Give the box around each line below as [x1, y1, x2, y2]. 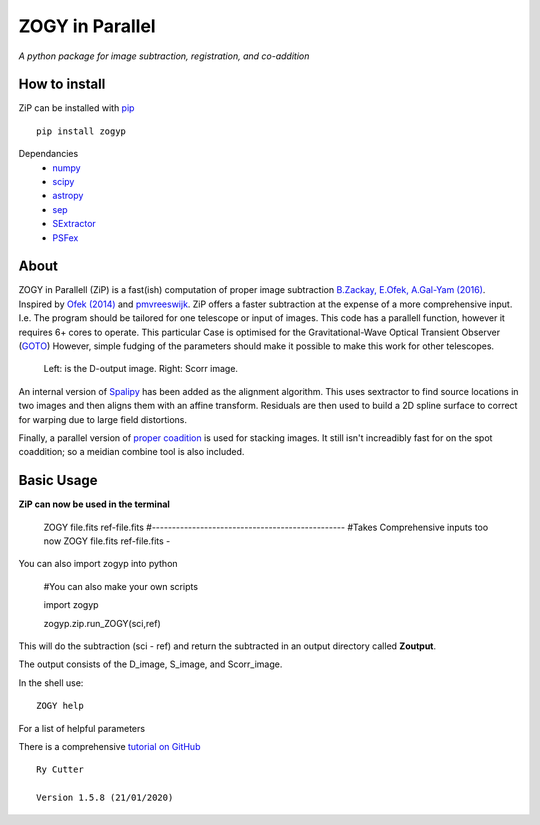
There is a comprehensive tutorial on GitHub [18, 740, 201, 752]
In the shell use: [18, 676, 84, 689]
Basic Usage [18, 472, 98, 489]
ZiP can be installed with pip [18, 102, 135, 114]
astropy [52, 190, 84, 202]
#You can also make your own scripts [43, 580, 199, 592]
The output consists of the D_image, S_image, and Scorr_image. [18, 658, 283, 670]
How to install [18, 76, 106, 93]
